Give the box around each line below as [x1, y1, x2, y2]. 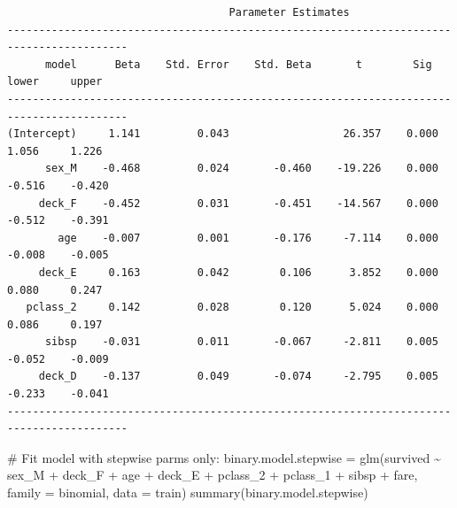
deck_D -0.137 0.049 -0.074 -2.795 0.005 [38, 370, 438, 383]
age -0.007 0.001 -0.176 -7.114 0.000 [58, 231, 438, 244]
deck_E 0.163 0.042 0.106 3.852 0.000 [38, 266, 438, 279]
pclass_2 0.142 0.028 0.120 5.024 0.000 [26, 301, 438, 314]
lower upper [7, 75, 103, 89]
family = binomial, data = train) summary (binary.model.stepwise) [7, 483, 368, 502]
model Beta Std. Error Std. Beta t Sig [44, 58, 432, 71]
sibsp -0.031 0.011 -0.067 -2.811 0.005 [44, 335, 438, 349]
